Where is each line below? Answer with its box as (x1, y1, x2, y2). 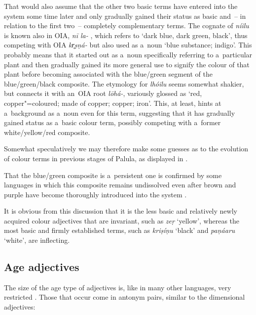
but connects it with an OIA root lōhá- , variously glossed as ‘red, (4, 88, 202, 98)
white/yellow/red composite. (4, 127, 90, 137)
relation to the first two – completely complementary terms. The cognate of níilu (4, 20, 249, 31)
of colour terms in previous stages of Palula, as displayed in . (4, 153, 188, 163)
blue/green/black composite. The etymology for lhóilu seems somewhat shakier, (4, 78, 244, 89)
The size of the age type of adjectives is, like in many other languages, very (4, 282, 231, 292)
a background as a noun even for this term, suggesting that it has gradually (4, 107, 235, 118)
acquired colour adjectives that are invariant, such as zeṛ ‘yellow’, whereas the (4, 215, 240, 225)
